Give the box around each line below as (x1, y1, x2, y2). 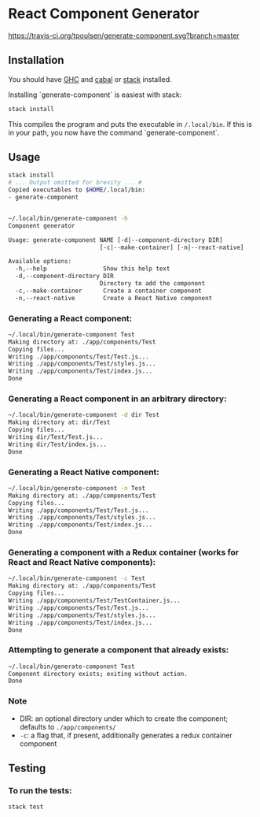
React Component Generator (8, 5, 200, 23)
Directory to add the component (99, 280, 206, 288)
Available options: (8, 258, 72, 266)
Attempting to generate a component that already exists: (8, 644, 229, 655)
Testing (8, 761, 46, 774)
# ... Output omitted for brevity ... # (8, 179, 143, 187)
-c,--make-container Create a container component (15, 287, 202, 295)
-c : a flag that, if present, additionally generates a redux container (19, 730, 233, 740)
